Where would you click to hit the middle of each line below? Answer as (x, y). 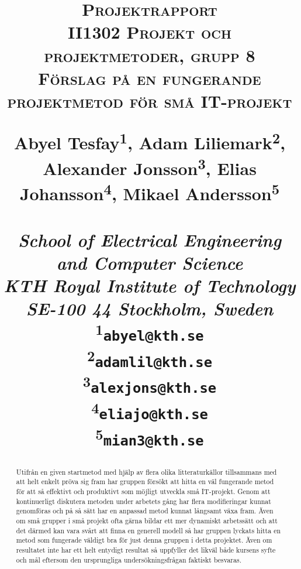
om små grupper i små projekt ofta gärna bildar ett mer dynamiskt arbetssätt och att (147, 521)
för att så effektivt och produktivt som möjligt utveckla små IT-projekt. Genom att (143, 491)
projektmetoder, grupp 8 (150, 55)
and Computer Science (150, 263)
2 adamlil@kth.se (150, 358)
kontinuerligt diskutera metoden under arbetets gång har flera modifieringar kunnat (143, 501)
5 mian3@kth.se (150, 436)
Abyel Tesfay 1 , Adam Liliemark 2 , (150, 141)
